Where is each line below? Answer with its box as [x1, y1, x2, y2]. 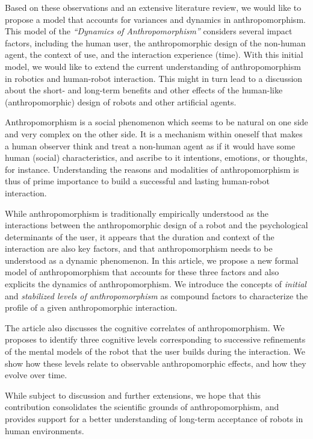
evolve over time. [5, 369, 67, 381]
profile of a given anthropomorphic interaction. [5, 301, 178, 314]
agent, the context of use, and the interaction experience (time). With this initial [5, 48, 303, 61]
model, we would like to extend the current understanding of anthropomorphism [5, 60, 301, 72]
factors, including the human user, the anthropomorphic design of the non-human [5, 36, 306, 49]
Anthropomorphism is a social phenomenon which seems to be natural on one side [5, 116, 308, 128]
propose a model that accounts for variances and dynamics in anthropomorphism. [5, 13, 306, 25]
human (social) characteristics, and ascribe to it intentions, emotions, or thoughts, [5, 151, 308, 164]
